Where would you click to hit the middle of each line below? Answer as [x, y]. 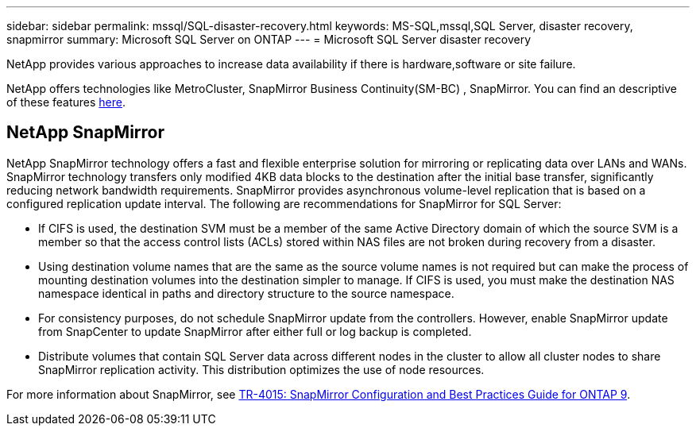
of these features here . [66, 102]
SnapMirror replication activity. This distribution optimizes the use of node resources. [261, 369]
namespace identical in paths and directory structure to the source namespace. [246, 293]
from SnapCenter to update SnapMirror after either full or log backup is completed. [255, 331]
